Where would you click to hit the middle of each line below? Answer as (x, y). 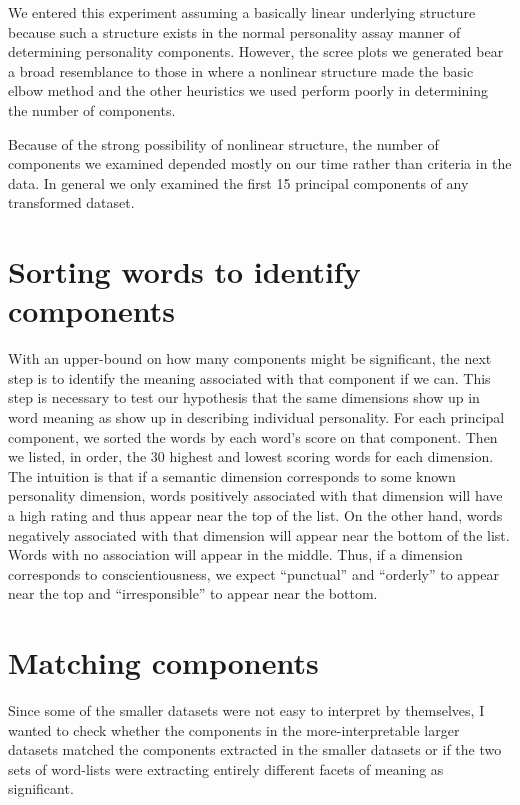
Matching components (163, 662)
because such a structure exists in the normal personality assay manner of (234, 31)
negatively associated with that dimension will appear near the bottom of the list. (259, 534)
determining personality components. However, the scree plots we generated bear (256, 51)
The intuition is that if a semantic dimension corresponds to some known (232, 475)
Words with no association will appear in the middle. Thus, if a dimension (235, 554)
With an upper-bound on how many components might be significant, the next (250, 358)
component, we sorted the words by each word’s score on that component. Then (253, 436)
